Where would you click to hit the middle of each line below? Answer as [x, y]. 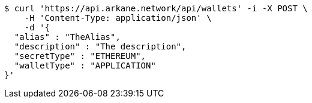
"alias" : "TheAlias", [67, 37]
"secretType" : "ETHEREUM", [80, 56]
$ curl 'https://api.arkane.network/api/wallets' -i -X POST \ [156, 8]
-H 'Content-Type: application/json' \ [118, 18]
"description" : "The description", [100, 46]
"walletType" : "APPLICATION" [85, 65]
